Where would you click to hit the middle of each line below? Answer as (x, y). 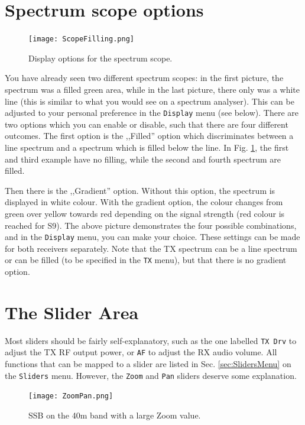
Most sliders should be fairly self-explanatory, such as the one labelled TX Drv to (151, 340)
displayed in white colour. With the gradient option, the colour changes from (144, 202)
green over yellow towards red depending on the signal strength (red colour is (145, 213)
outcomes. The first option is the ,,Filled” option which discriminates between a (149, 136)
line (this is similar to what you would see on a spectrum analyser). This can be (150, 101)
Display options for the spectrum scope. (100, 58)
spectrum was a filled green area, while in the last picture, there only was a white (152, 89)
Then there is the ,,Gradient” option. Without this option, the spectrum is (140, 190)
